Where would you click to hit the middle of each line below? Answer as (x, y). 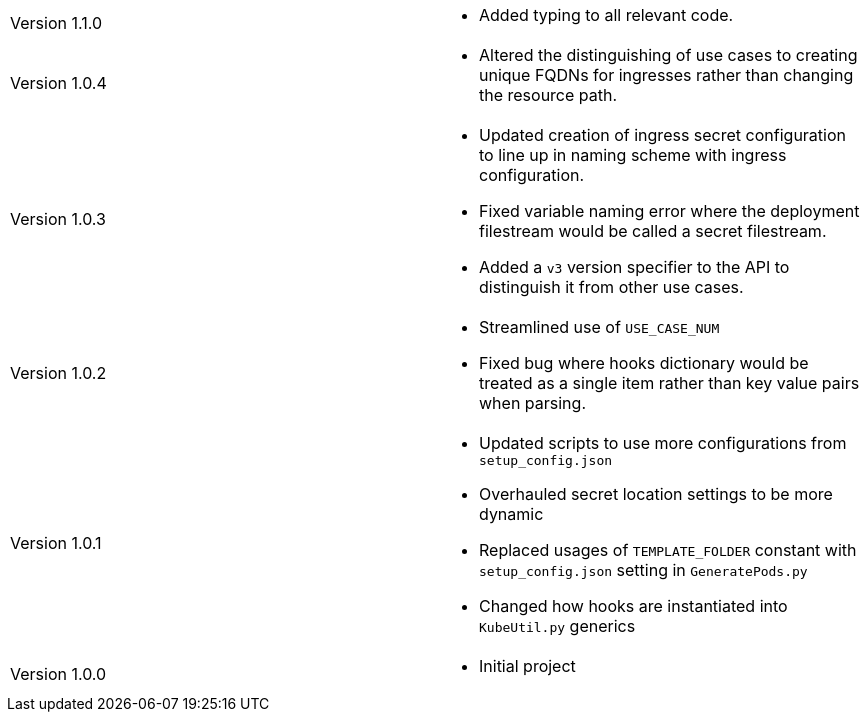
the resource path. (548, 95)
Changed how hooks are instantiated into (633, 606)
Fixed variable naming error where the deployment (669, 211)
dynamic (511, 514)
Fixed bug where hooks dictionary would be (644, 363)
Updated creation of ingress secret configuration (662, 135)
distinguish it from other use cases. (611, 287)
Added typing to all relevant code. (606, 15)
